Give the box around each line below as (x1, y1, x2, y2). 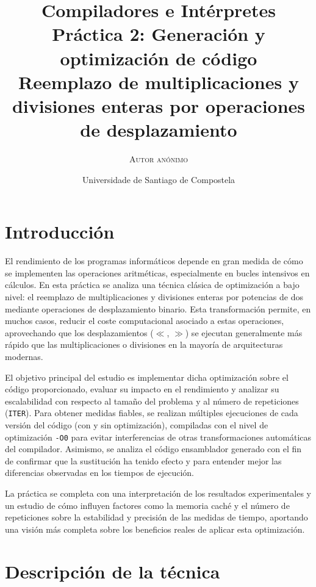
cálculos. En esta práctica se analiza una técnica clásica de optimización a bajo (5, 278, 300, 291)
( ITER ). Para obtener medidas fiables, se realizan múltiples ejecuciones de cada (5, 406, 298, 419)
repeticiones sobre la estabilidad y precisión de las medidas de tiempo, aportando (5, 511, 308, 524)
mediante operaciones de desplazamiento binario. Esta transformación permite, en (5, 302, 311, 315)
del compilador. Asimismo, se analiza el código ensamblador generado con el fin (5, 442, 302, 455)
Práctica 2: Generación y (52, 21, 265, 46)
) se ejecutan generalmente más (185, 326, 303, 339)
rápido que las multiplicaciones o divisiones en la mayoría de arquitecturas (5, 338, 283, 351)
